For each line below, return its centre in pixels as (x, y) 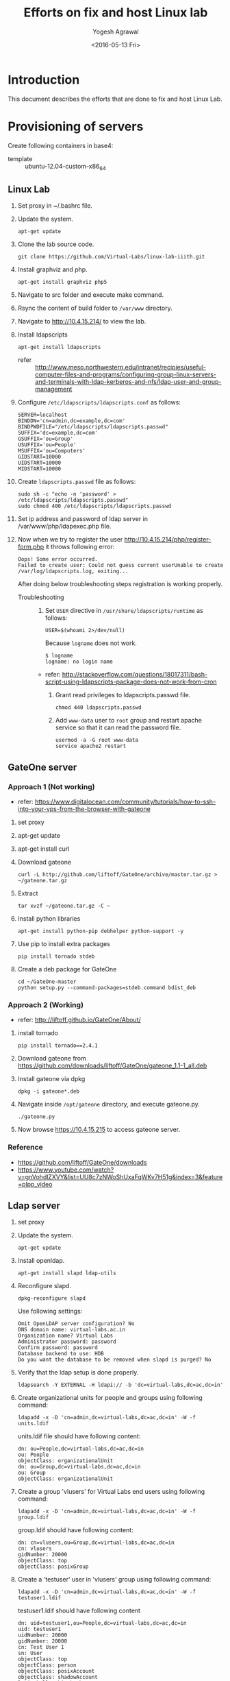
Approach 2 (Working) (46, 1004)
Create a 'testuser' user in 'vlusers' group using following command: (114, 1580)
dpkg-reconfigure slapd (52, 1298)
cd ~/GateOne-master (47, 982)
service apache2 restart (91, 746)
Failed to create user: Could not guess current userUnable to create (120, 566)
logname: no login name (79, 662)
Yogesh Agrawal (116, 32)
